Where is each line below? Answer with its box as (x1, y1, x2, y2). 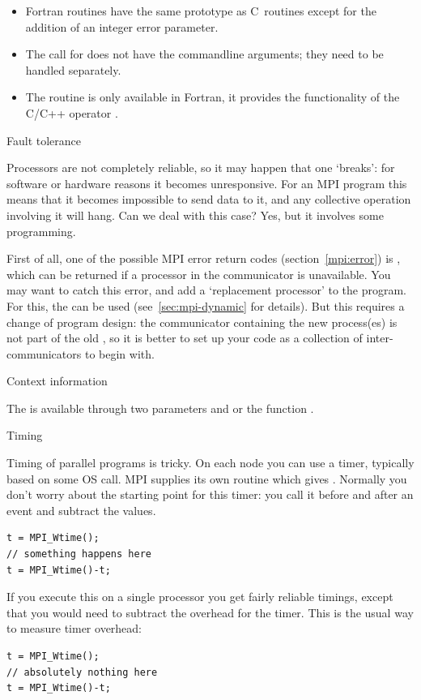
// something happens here (6, 548, 151, 560)
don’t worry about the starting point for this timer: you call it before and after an (6, 486, 414, 503)
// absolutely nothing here (6, 666, 158, 678)
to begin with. (84, 345, 155, 362)
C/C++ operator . (25, 104, 118, 121)
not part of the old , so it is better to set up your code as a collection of (6, 329, 363, 346)
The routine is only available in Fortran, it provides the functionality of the (25, 88, 400, 105)
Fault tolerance (6, 131, 82, 148)
